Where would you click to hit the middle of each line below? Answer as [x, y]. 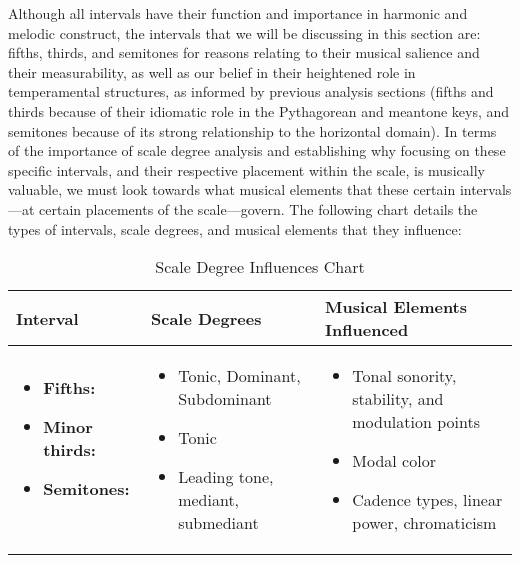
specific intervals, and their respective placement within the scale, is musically [246, 169]
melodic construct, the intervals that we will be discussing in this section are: [244, 32]
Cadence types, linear [427, 500]
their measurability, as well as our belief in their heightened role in [212, 71]
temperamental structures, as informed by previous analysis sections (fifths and [251, 91]
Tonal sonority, [404, 376]
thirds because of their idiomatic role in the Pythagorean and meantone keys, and [259, 110]
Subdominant [225, 399]
